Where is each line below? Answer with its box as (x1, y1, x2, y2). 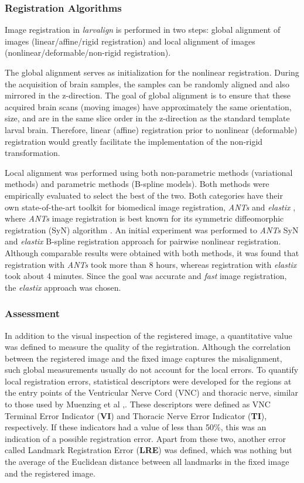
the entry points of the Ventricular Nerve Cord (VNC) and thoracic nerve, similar (5, 386, 298, 399)
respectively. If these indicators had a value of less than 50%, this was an (5, 421, 267, 433)
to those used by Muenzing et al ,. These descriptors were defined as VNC (5, 398, 271, 410)
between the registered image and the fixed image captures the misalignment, (5, 352, 282, 364)
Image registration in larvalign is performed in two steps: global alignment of (5, 23, 281, 36)
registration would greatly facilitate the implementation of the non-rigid (5, 135, 263, 147)
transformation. (5, 147, 60, 159)
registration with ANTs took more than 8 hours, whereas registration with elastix (5, 258, 297, 270)
